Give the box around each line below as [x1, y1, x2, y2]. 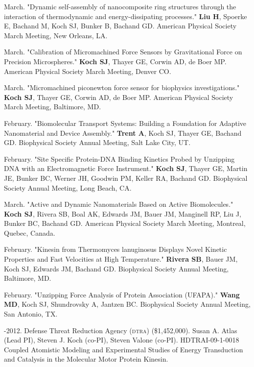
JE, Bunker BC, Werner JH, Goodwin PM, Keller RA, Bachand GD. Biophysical [4, 172, 248, 183]
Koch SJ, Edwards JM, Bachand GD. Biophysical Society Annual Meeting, [4, 263, 229, 273]
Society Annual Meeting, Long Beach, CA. [4, 182, 132, 193]
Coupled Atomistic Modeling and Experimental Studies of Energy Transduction [4, 344, 243, 354]
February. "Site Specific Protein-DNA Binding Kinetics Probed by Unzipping [4, 153, 235, 164]
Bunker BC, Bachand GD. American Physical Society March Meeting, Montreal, [4, 218, 246, 228]
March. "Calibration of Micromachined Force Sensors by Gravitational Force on [4, 47, 242, 57]
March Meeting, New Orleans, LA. [4, 30, 108, 40]
